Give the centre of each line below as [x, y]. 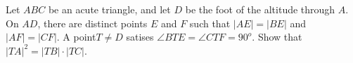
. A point [76, 37]
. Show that [277, 37]
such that [210, 23]
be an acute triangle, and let [109, 9]
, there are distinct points [92, 23]
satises [140, 37]
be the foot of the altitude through [260, 9]
